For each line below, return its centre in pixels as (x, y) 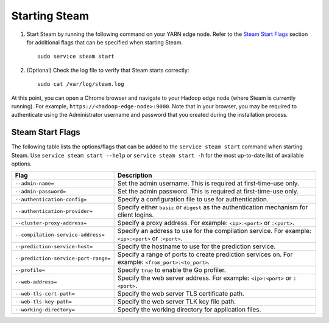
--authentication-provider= (54, 211)
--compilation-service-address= (60, 234)
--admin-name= (34, 183)
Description (135, 175)
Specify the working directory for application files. (189, 310)
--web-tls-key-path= (44, 301)
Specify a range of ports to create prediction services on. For (205, 254)
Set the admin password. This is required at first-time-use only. (208, 192)
